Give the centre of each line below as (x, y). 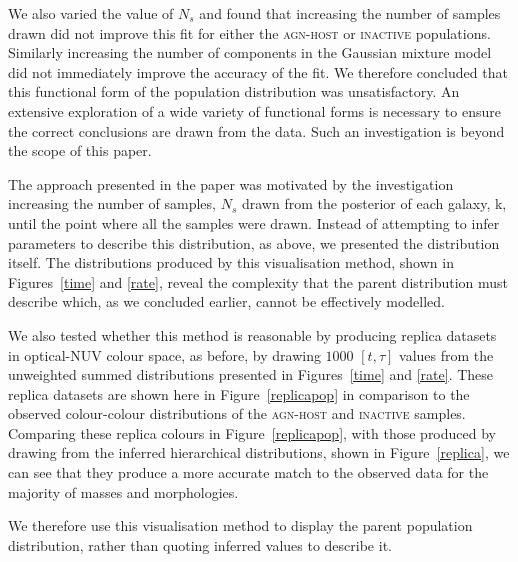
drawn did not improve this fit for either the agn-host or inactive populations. (249, 32)
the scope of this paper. (80, 150)
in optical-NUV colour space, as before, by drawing (164, 354)
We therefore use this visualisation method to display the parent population (240, 525)
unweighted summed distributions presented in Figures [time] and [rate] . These (251, 374)
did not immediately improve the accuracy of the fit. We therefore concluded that (258, 71)
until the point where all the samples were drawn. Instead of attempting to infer (254, 222)
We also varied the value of (91, 13)
